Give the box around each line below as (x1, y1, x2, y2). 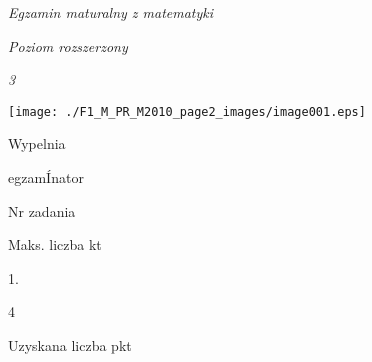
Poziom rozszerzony (8, 35, 128, 56)
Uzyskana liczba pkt (8, 335, 132, 355)
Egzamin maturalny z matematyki (8, 2, 214, 22)
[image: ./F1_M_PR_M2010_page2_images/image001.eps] (8, 104, 366, 119)
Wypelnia (8, 133, 66, 154)
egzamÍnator (8, 167, 84, 188)
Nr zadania (8, 200, 76, 221)
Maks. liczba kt (8, 234, 102, 255)
